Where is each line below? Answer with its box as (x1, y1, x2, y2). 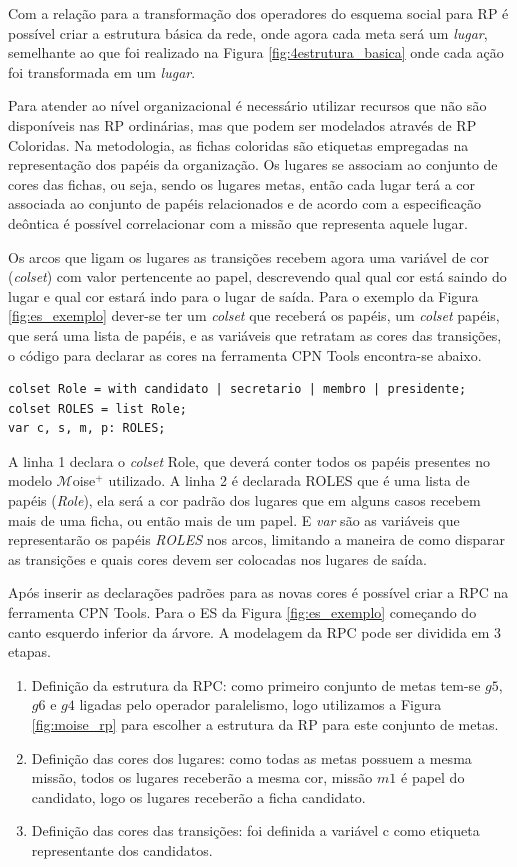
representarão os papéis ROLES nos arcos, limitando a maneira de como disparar (8, 529, 505, 550)
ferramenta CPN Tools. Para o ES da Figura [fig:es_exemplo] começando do (8, 602, 477, 623)
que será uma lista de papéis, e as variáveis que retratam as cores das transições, (8, 324, 502, 345)
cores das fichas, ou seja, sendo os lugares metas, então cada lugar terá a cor (8, 173, 476, 194)
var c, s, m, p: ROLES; (8, 421, 166, 436)
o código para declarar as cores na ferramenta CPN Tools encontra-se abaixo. (8, 344, 482, 365)
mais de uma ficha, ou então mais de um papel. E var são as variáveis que (8, 509, 460, 530)
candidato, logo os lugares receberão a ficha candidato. (31, 786, 366, 807)
